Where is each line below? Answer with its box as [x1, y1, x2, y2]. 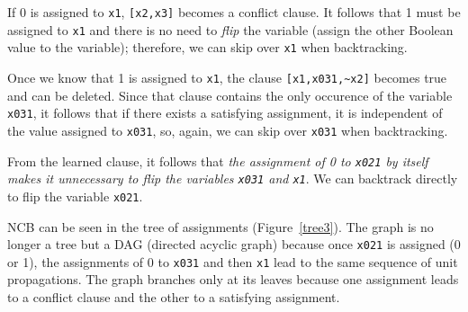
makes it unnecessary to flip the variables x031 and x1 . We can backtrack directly [7, 169, 458, 188]
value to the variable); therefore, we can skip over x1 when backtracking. [7, 38, 408, 57]
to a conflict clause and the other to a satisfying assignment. [7, 288, 340, 306]
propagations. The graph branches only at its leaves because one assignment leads [7, 270, 459, 289]
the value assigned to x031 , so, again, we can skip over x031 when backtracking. [7, 120, 448, 139]
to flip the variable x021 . [7, 186, 143, 205]
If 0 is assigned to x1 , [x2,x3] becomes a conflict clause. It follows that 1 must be [7, 3, 461, 21]
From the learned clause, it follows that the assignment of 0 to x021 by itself [7, 151, 428, 170]
